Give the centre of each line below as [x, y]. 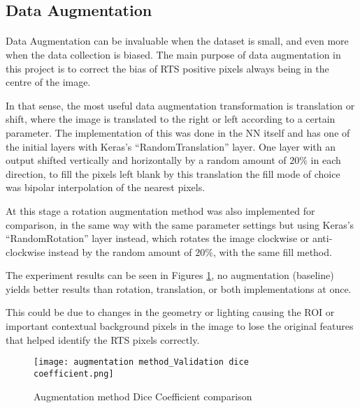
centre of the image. [48, 82]
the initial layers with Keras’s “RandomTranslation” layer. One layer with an [171, 146]
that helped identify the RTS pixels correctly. [103, 339]
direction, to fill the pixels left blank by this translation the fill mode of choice [173, 173]
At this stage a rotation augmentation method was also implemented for [160, 210]
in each [326, 160]
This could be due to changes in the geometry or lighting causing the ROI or [170, 312]
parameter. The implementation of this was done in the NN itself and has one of [178, 132]
